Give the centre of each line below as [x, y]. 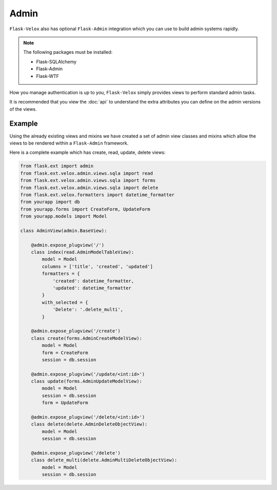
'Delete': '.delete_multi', [88, 310]
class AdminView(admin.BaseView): [64, 230]
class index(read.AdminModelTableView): [83, 252]
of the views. [23, 109]
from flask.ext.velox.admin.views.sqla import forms [88, 180]
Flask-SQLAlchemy [56, 62]
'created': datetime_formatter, [93, 281]
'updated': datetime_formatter [92, 288]
